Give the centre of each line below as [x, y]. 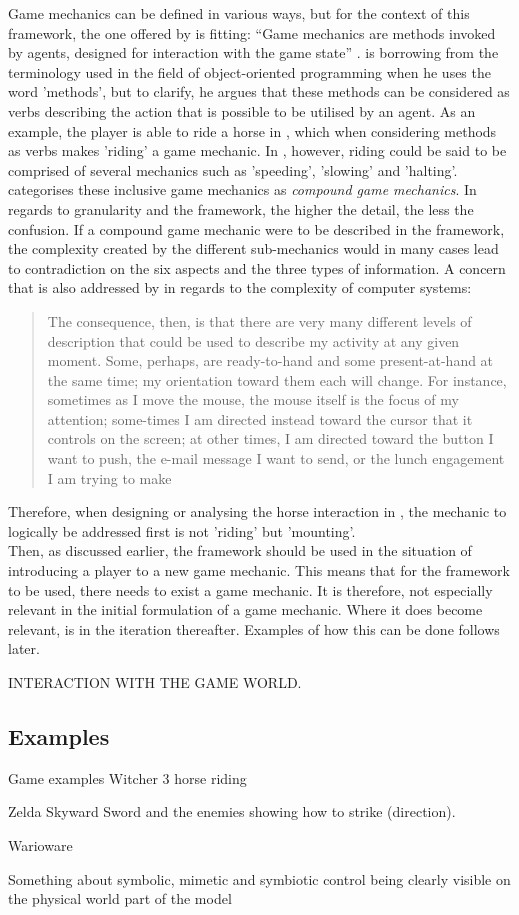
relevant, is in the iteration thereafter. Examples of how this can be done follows [254, 628]
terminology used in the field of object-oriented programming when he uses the [249, 71]
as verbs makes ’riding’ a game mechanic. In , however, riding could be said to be [257, 150]
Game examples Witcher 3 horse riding [127, 777]
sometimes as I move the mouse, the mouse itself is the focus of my [253, 399]
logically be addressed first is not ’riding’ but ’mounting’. [182, 530]
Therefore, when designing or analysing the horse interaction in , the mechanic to [257, 511]
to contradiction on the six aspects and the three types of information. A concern [257, 267]
